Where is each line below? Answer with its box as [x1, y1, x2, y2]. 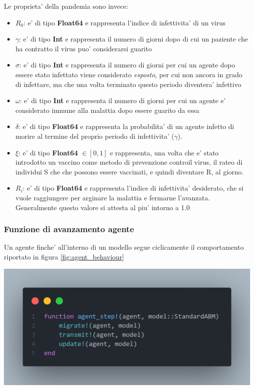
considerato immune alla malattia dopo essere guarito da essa [15, 105, 199, 115]
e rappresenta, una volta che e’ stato [109, 147, 219, 157]
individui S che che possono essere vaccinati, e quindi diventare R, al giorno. [15, 166, 244, 176]
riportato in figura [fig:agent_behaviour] [4, 251, 125, 261]
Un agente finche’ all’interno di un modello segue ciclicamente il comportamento [4, 242, 244, 252]
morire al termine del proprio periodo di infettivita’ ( [15, 130, 174, 141]
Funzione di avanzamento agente [4, 223, 134, 235]
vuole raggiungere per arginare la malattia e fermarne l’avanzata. [15, 192, 210, 202]
